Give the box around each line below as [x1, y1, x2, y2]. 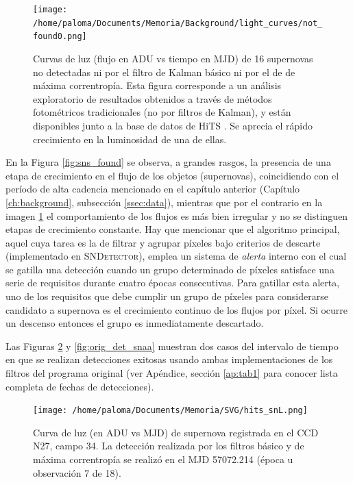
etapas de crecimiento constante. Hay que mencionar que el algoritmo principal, [5, 222, 340, 236]
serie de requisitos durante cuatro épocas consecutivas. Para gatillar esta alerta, [5, 275, 340, 290]
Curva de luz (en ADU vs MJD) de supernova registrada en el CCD [33, 425, 319, 439]
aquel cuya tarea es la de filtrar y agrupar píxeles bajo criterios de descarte [5, 235, 321, 249]
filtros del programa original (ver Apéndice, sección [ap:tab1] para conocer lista [5, 366, 338, 380]
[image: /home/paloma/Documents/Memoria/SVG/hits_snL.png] [33, 406, 308, 416]
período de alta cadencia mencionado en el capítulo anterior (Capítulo [5, 182, 300, 196]
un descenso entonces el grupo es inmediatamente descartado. [5, 316, 264, 330]
